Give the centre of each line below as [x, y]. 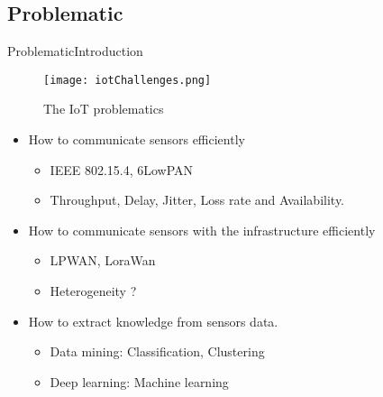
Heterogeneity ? [93, 291]
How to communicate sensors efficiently [137, 139]
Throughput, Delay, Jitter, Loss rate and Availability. [197, 200]
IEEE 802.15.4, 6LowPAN [122, 169]
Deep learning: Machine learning [139, 381]
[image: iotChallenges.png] [128, 80]
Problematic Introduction [75, 51]
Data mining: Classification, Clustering [157, 351]
